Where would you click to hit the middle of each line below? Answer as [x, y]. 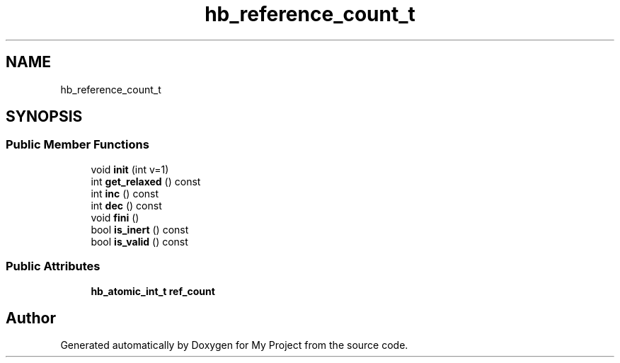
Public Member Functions [77, 145]
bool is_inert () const [140, 229]
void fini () [115, 217]
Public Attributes [53, 266]
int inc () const [125, 193]
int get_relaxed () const [146, 181]
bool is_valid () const [139, 241]
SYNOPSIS [44, 117]
